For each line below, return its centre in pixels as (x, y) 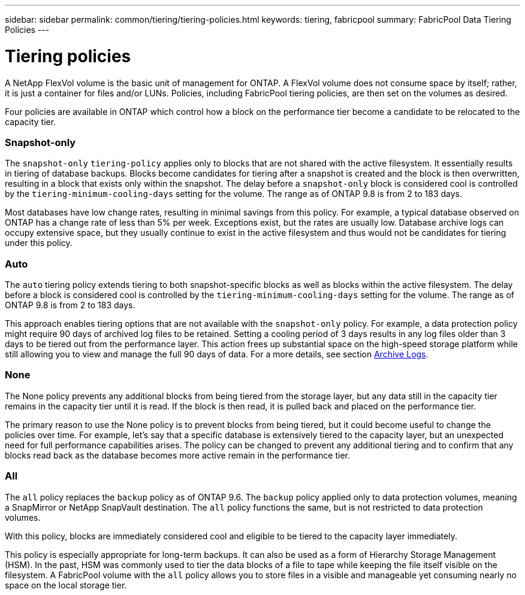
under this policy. (39, 243)
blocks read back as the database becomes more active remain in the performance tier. (178, 455)
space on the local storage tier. (66, 585)
